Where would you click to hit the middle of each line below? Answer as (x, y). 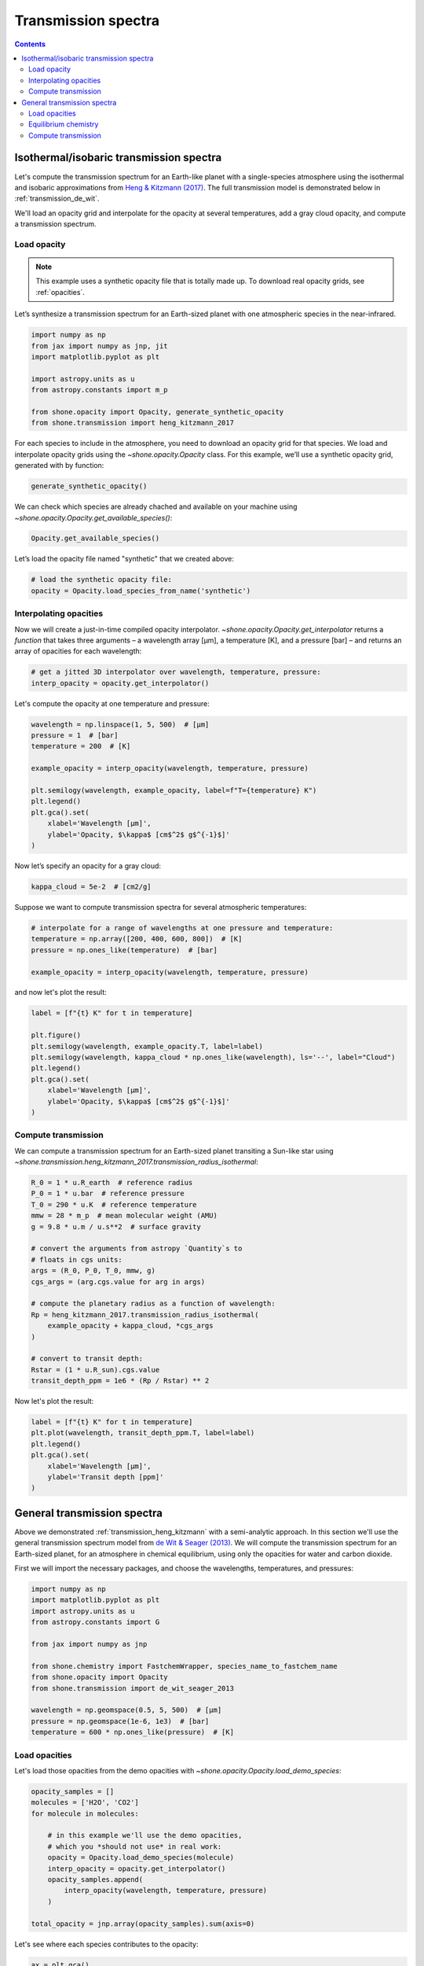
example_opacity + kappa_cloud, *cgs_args (130, 1326)
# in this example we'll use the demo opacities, (145, 1835)
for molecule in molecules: (85, 1813)
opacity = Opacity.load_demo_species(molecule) (141, 1857)
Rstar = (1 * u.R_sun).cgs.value (95, 1370)
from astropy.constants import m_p (99, 390)
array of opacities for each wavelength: (78, 651)
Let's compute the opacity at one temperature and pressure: (112, 703)
